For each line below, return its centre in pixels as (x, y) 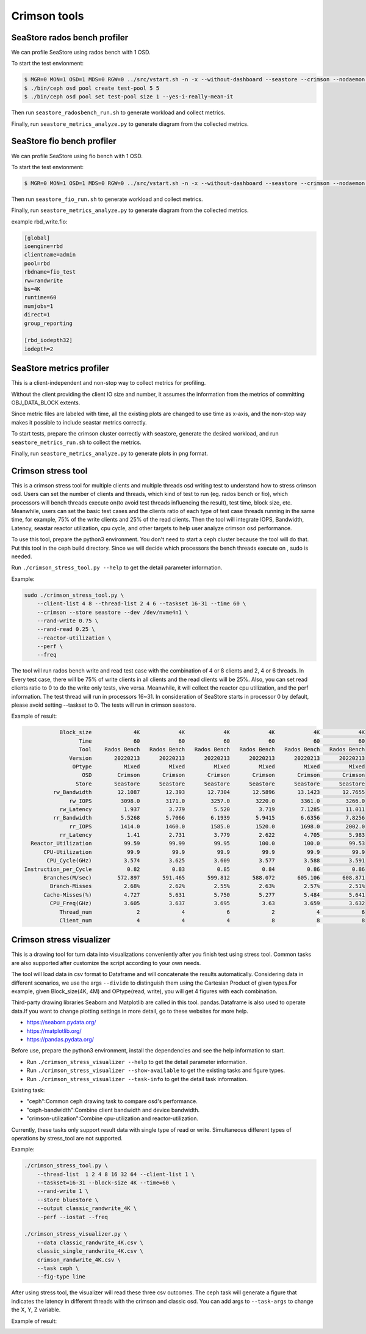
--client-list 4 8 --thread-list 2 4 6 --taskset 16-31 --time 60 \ (142, 604)
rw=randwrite (44, 280)
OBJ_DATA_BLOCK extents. (46, 403)
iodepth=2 (39, 349)
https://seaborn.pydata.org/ (61, 1022)
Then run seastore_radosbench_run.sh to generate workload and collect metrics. (118, 112)
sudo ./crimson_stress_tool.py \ (74, 595)
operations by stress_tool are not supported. (67, 1138)
